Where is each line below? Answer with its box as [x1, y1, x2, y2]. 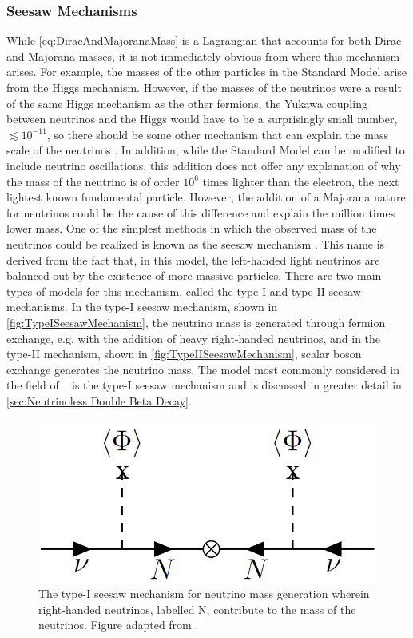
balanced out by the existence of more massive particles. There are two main [6, 267, 382, 284]
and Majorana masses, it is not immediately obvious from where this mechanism [6, 47, 400, 64]
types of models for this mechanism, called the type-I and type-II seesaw [6, 282, 361, 299]
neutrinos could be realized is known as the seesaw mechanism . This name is [6, 235, 385, 252]
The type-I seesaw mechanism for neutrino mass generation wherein [38, 585, 370, 602]
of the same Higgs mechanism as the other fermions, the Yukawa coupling [6, 94, 367, 111]
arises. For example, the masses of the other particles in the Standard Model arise [6, 63, 407, 80]
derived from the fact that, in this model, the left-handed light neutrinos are [6, 251, 380, 268]
